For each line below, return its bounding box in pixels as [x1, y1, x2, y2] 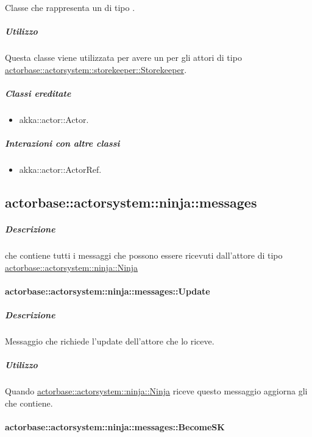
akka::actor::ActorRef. [19, 163, 102, 176]
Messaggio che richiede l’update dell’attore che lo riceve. [5, 334, 214, 347]
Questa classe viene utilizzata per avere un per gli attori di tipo [5, 51, 242, 64]
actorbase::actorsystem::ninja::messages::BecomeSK [5, 420, 225, 433]
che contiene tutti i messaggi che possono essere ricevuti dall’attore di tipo [5, 249, 283, 261]
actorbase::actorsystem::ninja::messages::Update [5, 284, 210, 297]
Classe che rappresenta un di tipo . [5, 1, 135, 13]
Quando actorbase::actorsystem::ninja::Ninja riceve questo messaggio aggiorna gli [5, 385, 308, 397]
